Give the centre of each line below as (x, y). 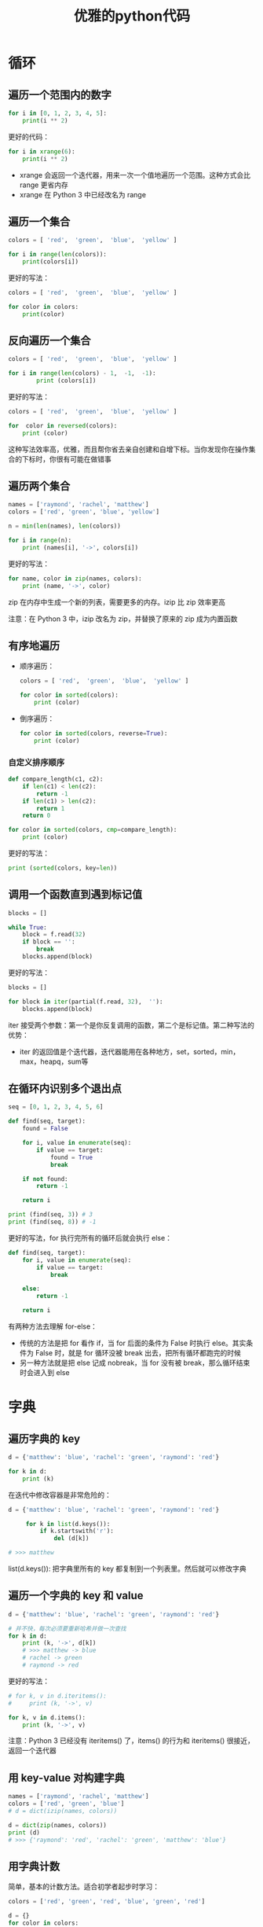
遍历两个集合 (39, 486)
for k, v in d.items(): (47, 1717)
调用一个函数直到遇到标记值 (75, 894)
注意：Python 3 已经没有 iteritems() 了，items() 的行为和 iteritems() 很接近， (131, 1741)
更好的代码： (29, 136)
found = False (45, 1129)
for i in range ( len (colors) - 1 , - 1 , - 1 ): (82, 373)
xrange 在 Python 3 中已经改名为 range (83, 194)
